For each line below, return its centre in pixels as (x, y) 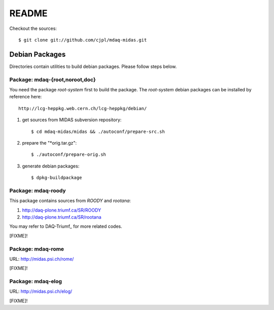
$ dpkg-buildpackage (57, 178)
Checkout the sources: (33, 28)
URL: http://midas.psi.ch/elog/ (41, 291)
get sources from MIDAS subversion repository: (72, 120)
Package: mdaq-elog (36, 282)
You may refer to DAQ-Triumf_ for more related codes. (66, 226)
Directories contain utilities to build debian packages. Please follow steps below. (93, 66)
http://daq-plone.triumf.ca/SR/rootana (62, 217)
